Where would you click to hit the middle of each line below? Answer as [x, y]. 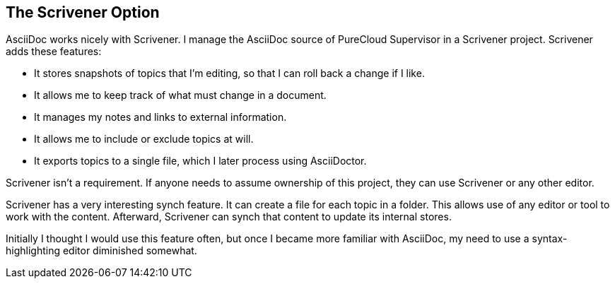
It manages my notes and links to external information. [160, 117]
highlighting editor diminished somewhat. [101, 251]
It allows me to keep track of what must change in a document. [180, 95]
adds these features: [54, 52]
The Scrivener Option [83, 12]
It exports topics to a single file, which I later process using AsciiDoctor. [200, 161]
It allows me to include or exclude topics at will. [144, 139]
